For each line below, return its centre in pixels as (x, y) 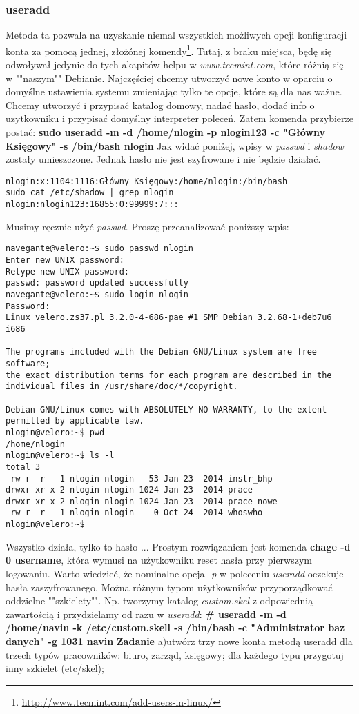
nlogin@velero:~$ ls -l (60, 456)
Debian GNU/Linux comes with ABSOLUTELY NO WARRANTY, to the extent (166, 409)
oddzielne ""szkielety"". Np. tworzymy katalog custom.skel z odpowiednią (159, 601)
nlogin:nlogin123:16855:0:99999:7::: (92, 205)
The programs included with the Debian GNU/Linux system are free (162, 352)
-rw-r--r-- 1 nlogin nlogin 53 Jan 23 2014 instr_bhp (139, 478)
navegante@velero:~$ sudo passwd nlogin (100, 249)
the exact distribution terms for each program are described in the (169, 375)
